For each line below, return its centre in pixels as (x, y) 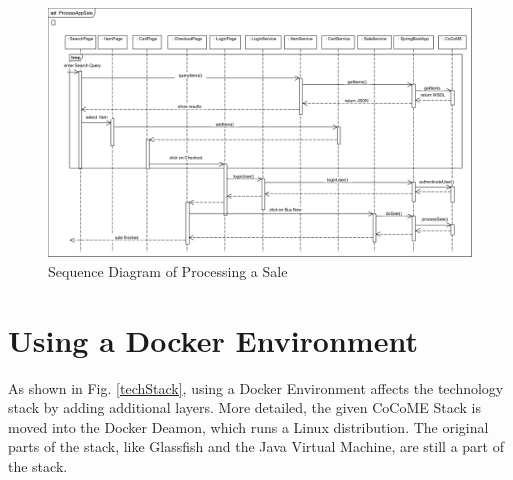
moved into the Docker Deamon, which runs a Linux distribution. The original (248, 426)
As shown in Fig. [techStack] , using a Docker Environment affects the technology (256, 387)
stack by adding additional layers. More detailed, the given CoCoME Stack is (245, 407)
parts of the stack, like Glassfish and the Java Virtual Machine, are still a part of (256, 446)
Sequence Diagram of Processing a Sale (168, 270)
